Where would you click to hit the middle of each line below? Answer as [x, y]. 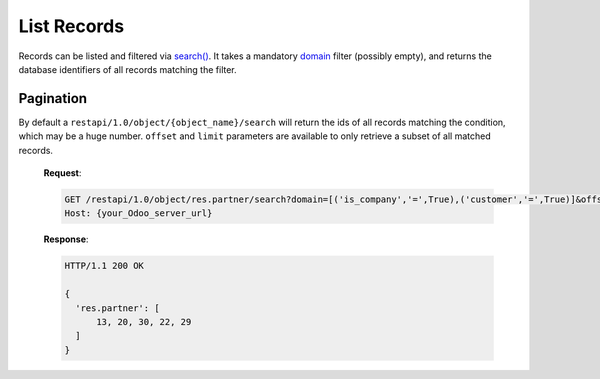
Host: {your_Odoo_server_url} [138, 213]
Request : [62, 173]
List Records [71, 26]
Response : [66, 239]
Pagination [53, 98]
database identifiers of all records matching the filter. [127, 69]
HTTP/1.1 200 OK [104, 266]
